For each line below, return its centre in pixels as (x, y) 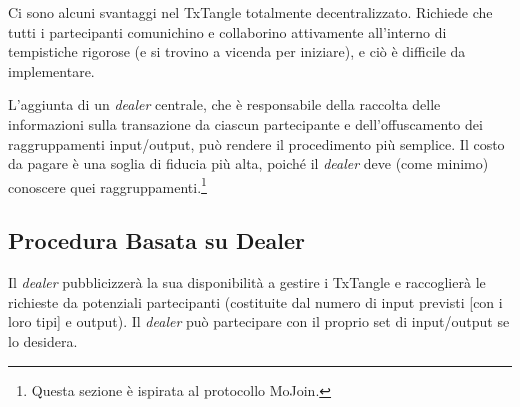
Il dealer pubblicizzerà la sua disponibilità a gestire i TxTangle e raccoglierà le (247, 282)
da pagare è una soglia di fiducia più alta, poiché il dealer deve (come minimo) (248, 163)
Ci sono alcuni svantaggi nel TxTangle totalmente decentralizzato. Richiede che (250, 12)
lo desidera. (43, 340)
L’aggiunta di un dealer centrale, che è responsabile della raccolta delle (224, 104)
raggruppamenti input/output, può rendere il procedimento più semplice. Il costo (256, 143)
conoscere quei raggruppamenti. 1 (107, 185)
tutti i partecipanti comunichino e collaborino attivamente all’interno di (227, 31)
